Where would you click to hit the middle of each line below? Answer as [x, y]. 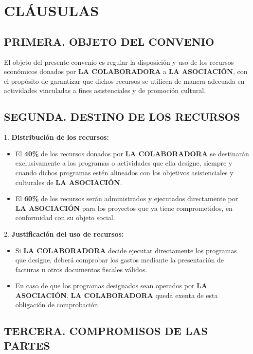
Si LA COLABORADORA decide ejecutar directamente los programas [126, 250]
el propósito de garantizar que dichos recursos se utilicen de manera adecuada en [124, 81]
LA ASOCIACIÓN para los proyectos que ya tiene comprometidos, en [124, 208]
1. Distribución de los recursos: [56, 137]
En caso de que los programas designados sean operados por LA [111, 286]
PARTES [27, 345]
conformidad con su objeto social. [65, 217]
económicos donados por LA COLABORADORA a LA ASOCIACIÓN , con [126, 71]
